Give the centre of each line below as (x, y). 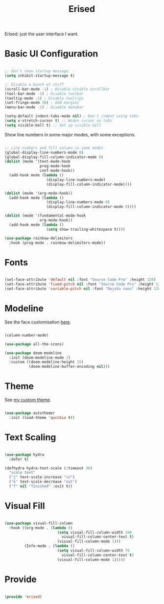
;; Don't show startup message (36, 71)
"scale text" (22, 473)
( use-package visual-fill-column (39, 523)
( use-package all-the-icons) (34, 344)
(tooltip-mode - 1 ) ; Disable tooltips (44, 98)
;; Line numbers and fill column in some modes (54, 148)
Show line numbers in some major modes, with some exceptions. (70, 134)
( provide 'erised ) (23, 597)
